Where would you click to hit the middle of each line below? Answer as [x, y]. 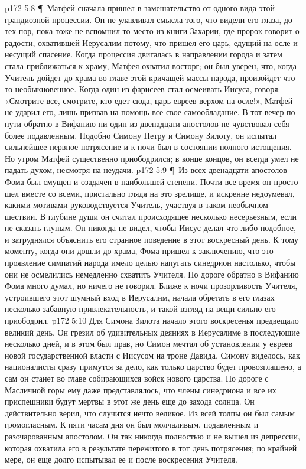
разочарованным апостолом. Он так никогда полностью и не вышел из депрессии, [152, 436]
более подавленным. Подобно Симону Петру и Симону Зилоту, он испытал [141, 135]
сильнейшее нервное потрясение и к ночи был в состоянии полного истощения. [148, 147]
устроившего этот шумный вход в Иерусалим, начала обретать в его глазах [140, 297]
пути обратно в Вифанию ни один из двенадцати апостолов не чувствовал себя [147, 123]
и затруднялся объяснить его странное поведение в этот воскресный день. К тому [152, 239]
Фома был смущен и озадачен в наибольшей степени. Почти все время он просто [152, 181]
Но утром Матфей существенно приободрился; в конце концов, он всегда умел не [152, 158]
